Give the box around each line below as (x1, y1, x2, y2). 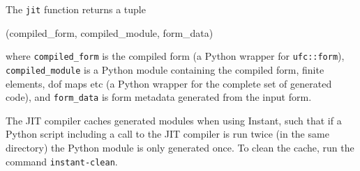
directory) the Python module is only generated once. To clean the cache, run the (6, 140, 354, 154)
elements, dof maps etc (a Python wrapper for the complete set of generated (6, 76, 332, 90)
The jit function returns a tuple (6, 2, 146, 16)
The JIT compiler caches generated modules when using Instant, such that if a (6, 113, 342, 127)
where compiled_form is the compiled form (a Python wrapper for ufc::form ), (6, 49, 345, 63)
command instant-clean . (6, 154, 118, 168)
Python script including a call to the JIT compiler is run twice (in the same (6, 127, 329, 141)
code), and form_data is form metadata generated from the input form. (6, 90, 312, 104)
